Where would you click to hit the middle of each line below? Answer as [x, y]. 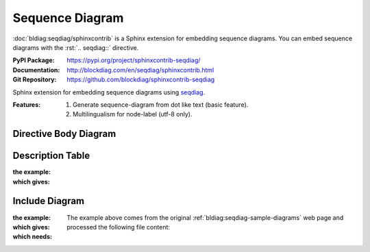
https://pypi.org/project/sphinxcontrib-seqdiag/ [134, 60]
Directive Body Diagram [64, 134]
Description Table [51, 156]
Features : [27, 104]
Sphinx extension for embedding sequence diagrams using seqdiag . [109, 92]
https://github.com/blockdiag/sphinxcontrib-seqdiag [141, 79]
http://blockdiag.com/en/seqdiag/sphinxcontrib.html [140, 70]
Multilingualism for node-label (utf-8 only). [133, 114]
